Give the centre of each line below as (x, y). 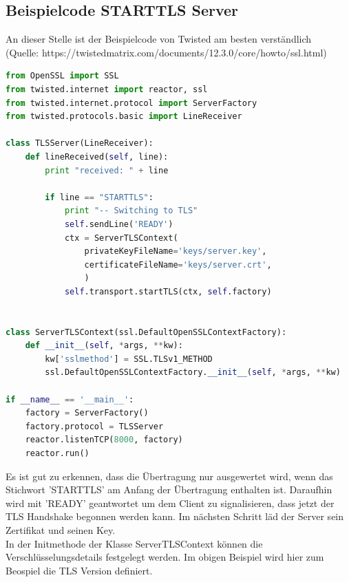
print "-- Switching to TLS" (131, 211)
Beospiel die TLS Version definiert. (79, 570)
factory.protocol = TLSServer (94, 426)
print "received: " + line (107, 170)
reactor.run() (57, 454)
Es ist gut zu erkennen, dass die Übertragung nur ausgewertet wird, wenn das (169, 476)
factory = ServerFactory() (87, 413)
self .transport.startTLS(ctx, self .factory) (168, 291)
